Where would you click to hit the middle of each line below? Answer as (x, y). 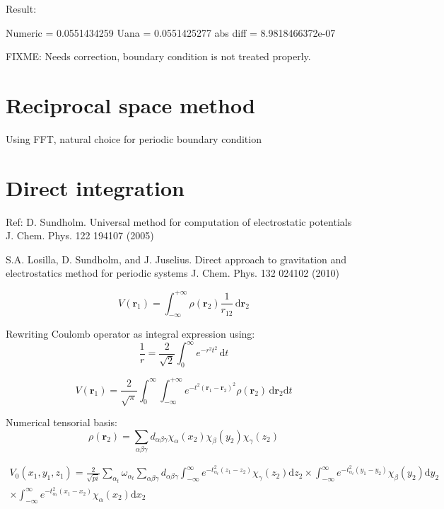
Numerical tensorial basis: (62, 422)
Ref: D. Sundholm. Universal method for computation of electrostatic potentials (179, 221)
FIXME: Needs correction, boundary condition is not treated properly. (158, 56)
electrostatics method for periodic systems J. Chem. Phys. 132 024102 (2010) (173, 273)
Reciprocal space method (130, 104)
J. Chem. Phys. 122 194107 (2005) (80, 235)
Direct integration (95, 187)
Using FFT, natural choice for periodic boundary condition (134, 138)
